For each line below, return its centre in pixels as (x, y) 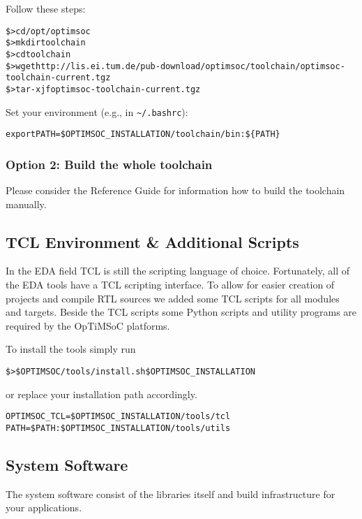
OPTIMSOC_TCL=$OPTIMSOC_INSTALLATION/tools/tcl (118, 417)
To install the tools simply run (71, 349)
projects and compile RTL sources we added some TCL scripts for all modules (173, 298)
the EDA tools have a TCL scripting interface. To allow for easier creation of (170, 285)
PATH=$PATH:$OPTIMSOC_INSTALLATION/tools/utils (118, 428)
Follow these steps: (46, 8)
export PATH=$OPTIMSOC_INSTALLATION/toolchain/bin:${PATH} (143, 134)
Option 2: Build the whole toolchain (109, 164)
